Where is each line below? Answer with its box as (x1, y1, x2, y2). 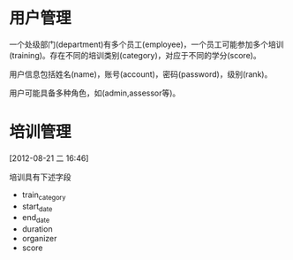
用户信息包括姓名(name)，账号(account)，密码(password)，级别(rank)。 (9, 68, 273, 80)
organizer (21, 233, 57, 244)
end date (21, 212, 50, 226)
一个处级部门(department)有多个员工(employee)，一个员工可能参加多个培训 (9, 39, 284, 50)
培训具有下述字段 (9, 172, 71, 182)
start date (21, 201, 53, 213)
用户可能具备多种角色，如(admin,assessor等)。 (9, 88, 181, 98)
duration (21, 224, 53, 234)
